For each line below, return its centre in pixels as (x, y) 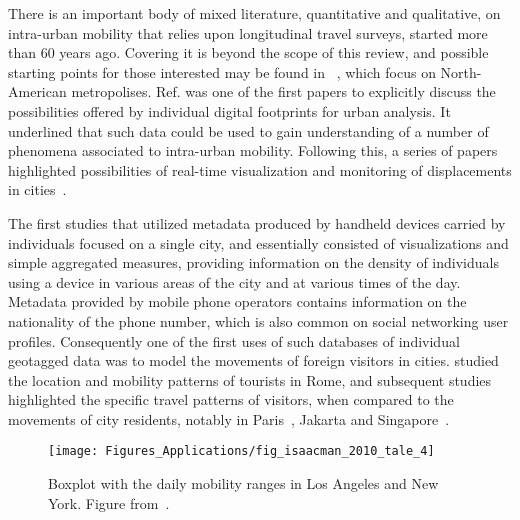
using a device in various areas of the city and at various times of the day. (234, 281)
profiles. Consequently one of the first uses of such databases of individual (234, 340)
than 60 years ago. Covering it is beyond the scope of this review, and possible (248, 52)
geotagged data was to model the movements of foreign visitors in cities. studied (253, 360)
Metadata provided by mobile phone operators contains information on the (237, 301)
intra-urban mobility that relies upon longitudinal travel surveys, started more (248, 32)
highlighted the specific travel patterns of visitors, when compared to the (231, 399)
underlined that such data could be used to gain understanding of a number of (248, 130)
